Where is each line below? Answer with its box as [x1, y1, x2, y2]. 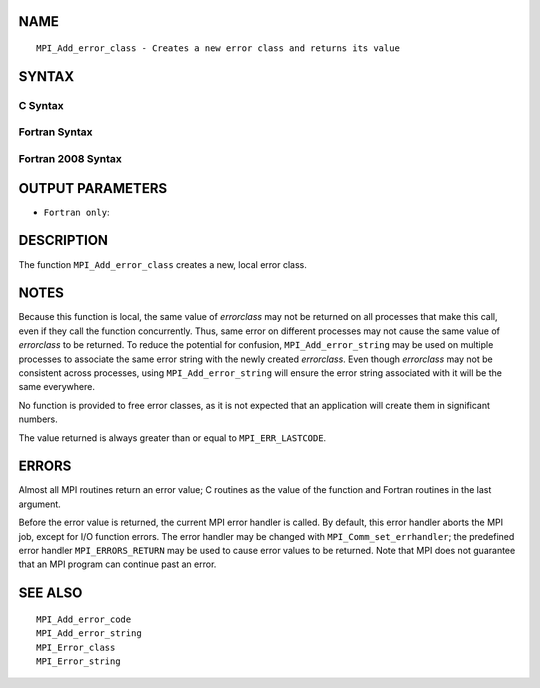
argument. [18, 498, 62, 510]
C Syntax [18, 98, 64, 112]
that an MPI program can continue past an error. [18, 558, 217, 570]
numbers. [18, 413, 59, 425]
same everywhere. [18, 381, 95, 393]
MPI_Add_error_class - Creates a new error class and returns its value [36, 43, 400, 54]
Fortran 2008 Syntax [18, 151, 122, 165]
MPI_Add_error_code [36, 613, 132, 625]
